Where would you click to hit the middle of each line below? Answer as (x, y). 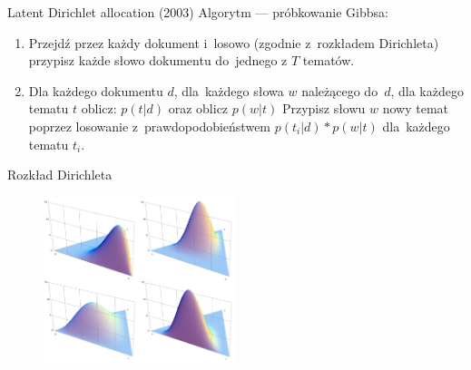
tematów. (329, 60)
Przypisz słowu (324, 108)
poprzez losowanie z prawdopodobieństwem (150, 126)
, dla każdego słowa (229, 90)
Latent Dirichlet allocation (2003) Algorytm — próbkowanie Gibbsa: (198, 12)
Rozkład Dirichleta (60, 175)
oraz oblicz (198, 108)
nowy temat (416, 108)
